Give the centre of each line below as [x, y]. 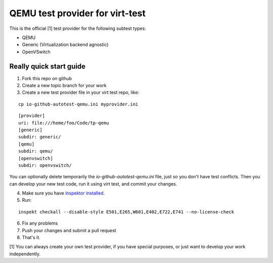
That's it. [31, 238]
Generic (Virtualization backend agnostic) [65, 45]
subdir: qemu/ [36, 151]
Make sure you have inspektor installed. [63, 193]
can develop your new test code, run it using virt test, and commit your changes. [93, 184]
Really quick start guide [48, 66]
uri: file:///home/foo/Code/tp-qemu [64, 123]
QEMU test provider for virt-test [78, 13]
